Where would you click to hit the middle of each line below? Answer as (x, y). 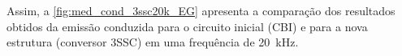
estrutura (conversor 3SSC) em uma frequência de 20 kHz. (153, 42)
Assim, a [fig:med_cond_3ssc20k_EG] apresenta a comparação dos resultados (201, 10)
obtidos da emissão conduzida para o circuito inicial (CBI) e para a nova (187, 26)
